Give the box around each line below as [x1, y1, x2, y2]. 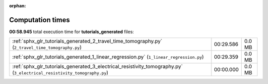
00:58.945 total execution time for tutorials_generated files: [9, 29, 134, 35]
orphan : [9, 3, 26, 8]
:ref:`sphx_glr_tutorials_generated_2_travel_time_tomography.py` [12, 38, 162, 44]
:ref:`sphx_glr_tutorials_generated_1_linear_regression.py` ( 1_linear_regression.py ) [12, 53, 204, 60]
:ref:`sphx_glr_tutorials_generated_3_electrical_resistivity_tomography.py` [12, 63, 183, 70]
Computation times [9, 15, 70, 24]
